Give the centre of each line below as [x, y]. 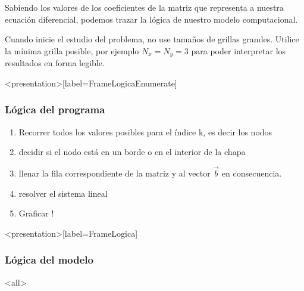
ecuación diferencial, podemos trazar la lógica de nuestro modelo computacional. [151, 19]
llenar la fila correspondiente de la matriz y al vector [115, 173]
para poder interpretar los [239, 50]
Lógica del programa [55, 109]
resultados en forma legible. [55, 63]
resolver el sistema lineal [63, 193]
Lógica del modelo [49, 260]
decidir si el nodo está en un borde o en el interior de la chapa [132, 152]
